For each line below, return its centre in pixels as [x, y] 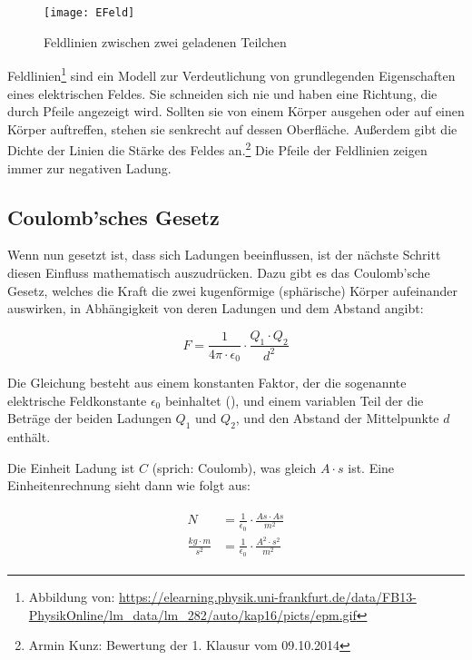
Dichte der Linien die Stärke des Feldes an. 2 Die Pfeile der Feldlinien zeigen [217, 148]
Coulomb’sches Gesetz [113, 217]
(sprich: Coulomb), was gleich [234, 467]
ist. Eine [371, 467]
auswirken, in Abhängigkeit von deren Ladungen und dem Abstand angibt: [216, 308]
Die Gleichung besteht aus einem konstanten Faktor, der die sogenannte [207, 382]
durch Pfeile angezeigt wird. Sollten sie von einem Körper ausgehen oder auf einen [236, 111]
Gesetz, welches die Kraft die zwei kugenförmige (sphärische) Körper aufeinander [233, 290]
